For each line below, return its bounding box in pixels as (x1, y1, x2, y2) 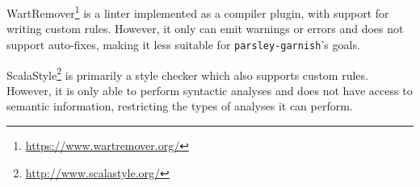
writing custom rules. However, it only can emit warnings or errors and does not (6, 20, 404, 37)
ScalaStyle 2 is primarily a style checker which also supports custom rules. (6, 64, 368, 83)
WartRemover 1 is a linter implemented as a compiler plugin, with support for (6, 2, 389, 21)
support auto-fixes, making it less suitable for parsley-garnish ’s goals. (6, 35, 360, 52)
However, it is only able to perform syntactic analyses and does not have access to (6, 81, 413, 98)
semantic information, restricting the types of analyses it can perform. (6, 98, 353, 114)
